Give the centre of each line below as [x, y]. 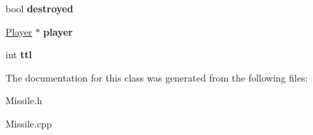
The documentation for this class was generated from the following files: [157, 77]
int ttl [19, 54]
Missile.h [24, 100]
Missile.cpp [29, 123]
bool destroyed [39, 8]
